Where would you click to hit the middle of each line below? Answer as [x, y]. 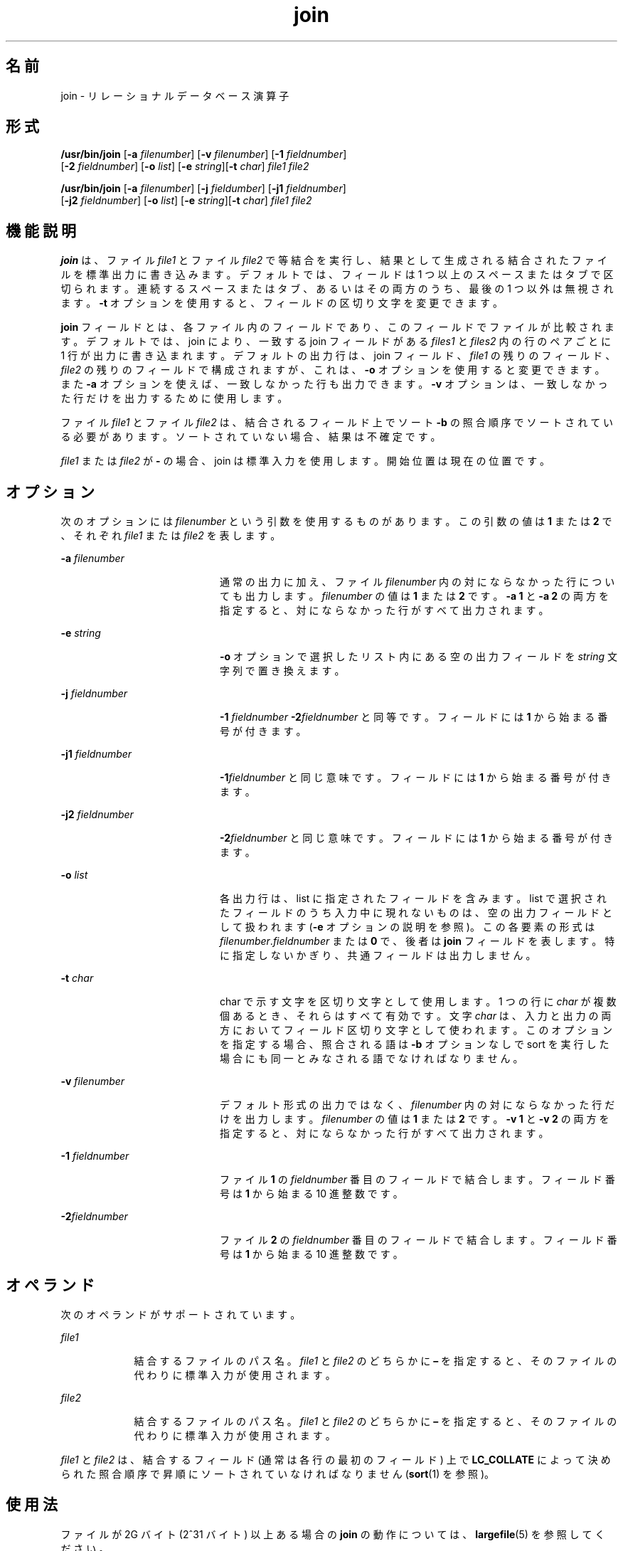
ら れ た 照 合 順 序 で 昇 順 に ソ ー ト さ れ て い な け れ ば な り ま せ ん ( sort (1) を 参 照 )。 [278, 1473]
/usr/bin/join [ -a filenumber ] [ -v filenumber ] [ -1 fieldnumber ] [204, 154]
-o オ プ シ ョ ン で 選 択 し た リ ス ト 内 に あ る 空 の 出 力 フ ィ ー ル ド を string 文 [419, 657]
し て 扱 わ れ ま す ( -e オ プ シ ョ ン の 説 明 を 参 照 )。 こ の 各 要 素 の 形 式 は [408, 927]
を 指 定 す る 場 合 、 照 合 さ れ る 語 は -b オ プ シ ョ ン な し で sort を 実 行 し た [415, 1044]
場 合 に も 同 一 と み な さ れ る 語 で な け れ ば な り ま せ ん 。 [372, 1059]
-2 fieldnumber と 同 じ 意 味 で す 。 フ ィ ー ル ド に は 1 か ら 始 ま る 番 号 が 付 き [416, 838]
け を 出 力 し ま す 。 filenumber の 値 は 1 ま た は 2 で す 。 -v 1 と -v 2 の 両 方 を [415, 1119]
